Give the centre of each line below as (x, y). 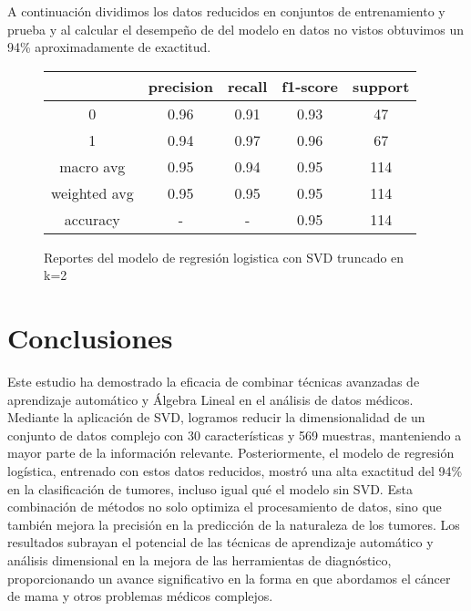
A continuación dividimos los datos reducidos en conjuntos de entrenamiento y (226, 11)
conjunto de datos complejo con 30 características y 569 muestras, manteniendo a (235, 435)
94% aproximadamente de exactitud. (109, 47)
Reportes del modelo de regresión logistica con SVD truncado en (224, 257)
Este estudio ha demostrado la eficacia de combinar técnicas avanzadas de (214, 382)
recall (247, 86)
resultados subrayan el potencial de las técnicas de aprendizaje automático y (220, 542)
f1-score (310, 86)
